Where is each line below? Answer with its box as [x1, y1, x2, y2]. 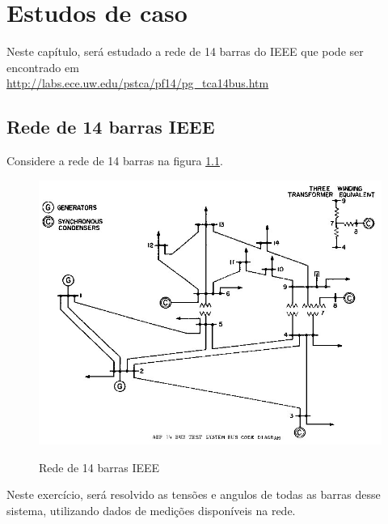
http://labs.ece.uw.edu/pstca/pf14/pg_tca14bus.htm [6, 75, 269, 92]
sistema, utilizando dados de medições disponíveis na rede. [6, 502, 296, 519]
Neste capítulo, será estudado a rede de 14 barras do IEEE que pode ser [6, 43, 364, 60]
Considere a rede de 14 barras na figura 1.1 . [6, 152, 223, 169]
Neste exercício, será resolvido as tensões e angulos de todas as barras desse [6, 486, 381, 503]
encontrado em [6, 58, 79, 75]
